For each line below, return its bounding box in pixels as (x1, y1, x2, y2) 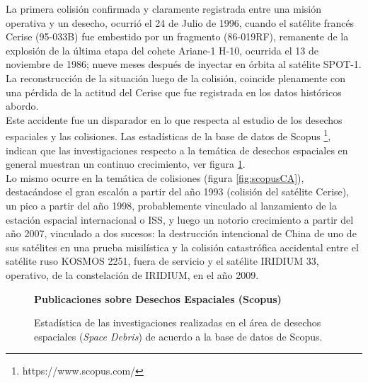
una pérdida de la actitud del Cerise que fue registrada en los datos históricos (6, 84, 342, 99)
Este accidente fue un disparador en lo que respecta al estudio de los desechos (6, 112, 343, 127)
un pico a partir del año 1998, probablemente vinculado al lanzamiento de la (6, 198, 337, 212)
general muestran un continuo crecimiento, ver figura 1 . (6, 156, 246, 171)
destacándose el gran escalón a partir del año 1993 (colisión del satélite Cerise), (6, 184, 350, 199)
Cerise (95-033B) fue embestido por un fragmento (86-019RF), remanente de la (6, 29, 349, 44)
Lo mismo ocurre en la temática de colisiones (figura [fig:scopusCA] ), (6, 170, 304, 185)
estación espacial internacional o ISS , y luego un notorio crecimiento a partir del (6, 212, 354, 227)
